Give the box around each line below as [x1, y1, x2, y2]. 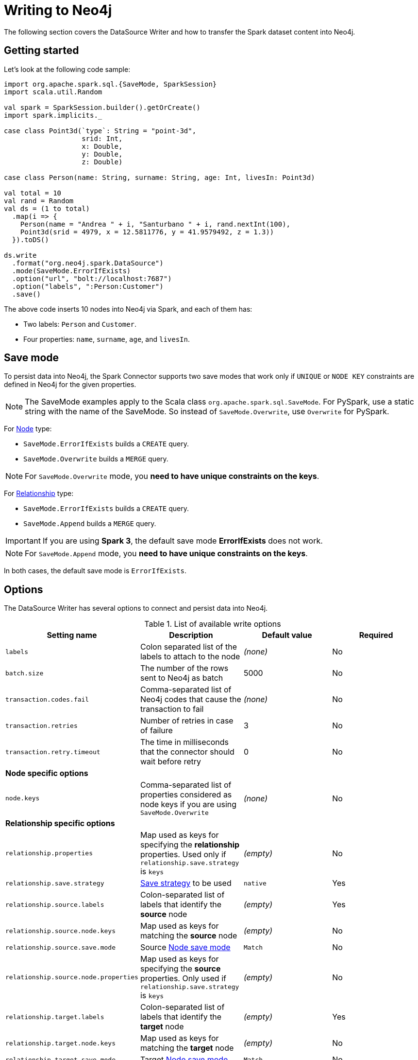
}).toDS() [12, 235, 49, 244]
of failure [140, 725, 173, 736]
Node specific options [5, 768, 88, 778]
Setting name [47, 630, 97, 640]
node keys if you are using [140, 799, 237, 810]
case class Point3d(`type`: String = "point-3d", [4, 126, 197, 135]
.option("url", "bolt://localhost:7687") [12, 274, 172, 283]
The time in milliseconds [140, 737, 229, 747]
